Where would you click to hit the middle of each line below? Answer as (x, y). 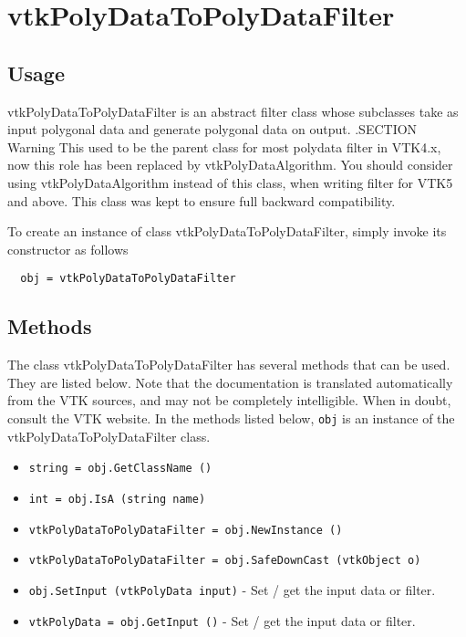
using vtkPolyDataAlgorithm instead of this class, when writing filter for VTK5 (230, 182)
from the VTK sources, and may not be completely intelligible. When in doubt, (229, 400)
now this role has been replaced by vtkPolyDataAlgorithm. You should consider (230, 165)
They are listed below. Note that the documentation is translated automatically (230, 382)
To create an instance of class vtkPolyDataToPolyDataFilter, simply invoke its (227, 231)
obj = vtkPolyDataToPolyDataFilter (128, 279)
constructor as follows (68, 249)
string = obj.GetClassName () (120, 469)
